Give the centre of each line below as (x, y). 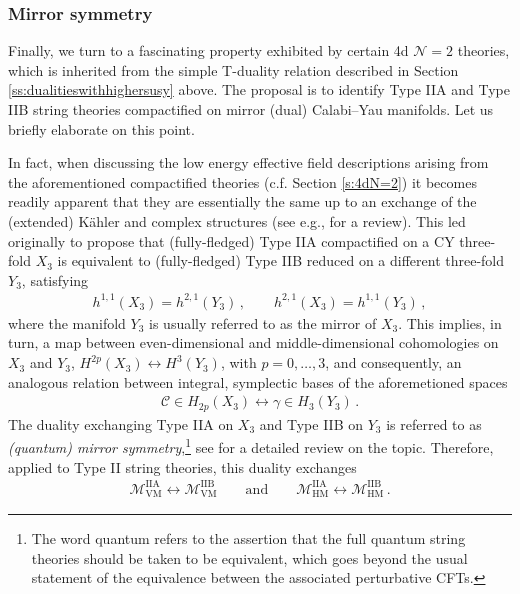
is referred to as (434, 423)
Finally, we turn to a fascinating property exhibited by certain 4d (208, 50)
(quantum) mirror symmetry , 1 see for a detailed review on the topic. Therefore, (251, 445)
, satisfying (55, 279)
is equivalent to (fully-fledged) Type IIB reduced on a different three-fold (281, 260)
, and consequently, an (393, 362)
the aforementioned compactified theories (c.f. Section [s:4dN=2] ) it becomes (242, 181)
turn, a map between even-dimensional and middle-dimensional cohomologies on (253, 342)
